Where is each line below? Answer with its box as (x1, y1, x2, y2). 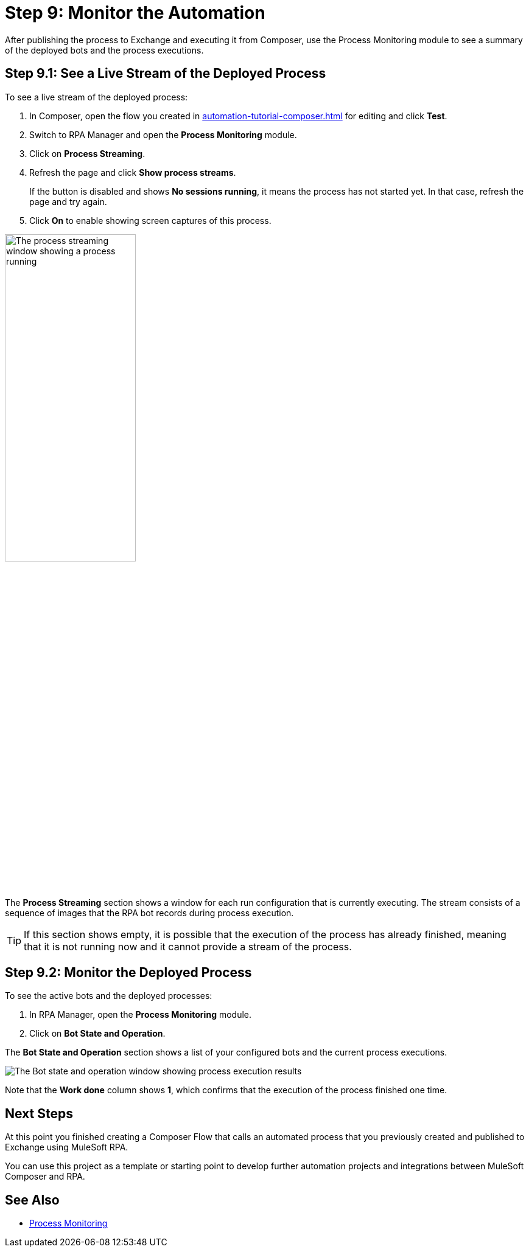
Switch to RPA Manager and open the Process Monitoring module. (29, 129, 297, 140)
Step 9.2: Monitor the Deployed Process (5, 965, 252, 981)
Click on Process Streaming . (29, 148, 145, 159)
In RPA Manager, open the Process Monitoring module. (29, 1009, 252, 1020)
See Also (5, 1192, 60, 1208)
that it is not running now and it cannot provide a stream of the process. (24, 940, 352, 953)
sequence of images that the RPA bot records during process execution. (5, 907, 294, 918)
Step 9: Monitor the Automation (5, 2, 265, 23)
